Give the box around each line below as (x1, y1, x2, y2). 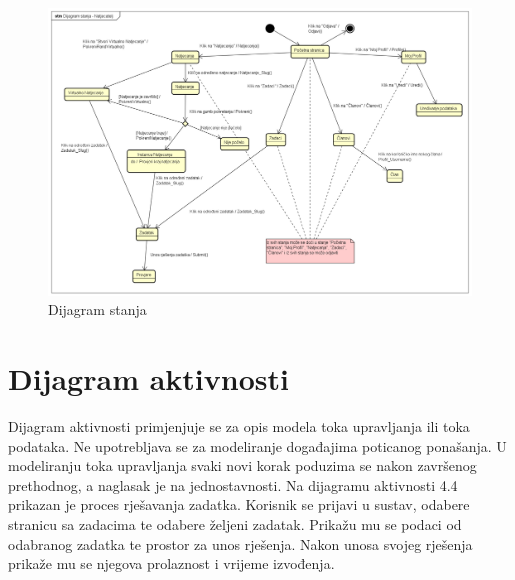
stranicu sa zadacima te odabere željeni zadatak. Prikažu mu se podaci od (8, 514, 462, 535)
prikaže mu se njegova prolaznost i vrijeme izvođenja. (8, 553, 335, 574)
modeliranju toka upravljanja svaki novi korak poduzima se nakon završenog (8, 455, 477, 476)
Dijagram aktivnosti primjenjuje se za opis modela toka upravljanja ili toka (8, 416, 470, 437)
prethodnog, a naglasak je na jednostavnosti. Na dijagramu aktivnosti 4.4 (8, 474, 458, 495)
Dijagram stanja (48, 299, 147, 320)
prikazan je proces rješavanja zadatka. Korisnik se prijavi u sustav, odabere (8, 494, 470, 515)
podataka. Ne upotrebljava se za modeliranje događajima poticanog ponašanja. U (8, 435, 507, 456)
